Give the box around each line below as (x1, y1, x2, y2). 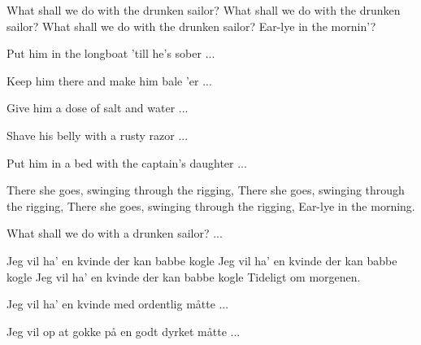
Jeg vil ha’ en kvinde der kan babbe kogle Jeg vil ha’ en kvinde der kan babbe (7, 251, 397, 269)
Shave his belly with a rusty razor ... (7, 126, 189, 143)
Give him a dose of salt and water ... (7, 99, 189, 116)
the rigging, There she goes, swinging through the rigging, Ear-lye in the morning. (7, 197, 415, 214)
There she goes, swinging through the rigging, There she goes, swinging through (7, 181, 405, 199)
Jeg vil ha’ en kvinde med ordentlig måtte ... (7, 295, 229, 312)
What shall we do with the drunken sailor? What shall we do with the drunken (7, 2, 401, 18)
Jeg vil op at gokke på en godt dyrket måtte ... (7, 322, 241, 339)
